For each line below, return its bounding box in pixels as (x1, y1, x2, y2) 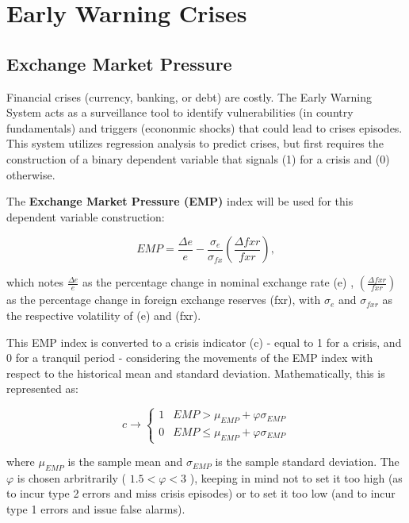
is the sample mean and (67, 453, 183, 470)
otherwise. (6, 166, 55, 183)
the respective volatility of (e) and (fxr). (6, 306, 201, 323)
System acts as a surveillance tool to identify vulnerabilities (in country (6, 104, 354, 121)
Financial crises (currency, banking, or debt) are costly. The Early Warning (6, 88, 373, 105)
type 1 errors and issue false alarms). (6, 501, 185, 517)
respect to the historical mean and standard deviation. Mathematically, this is (6, 364, 385, 381)
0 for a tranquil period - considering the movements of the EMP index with (6, 349, 373, 366)
